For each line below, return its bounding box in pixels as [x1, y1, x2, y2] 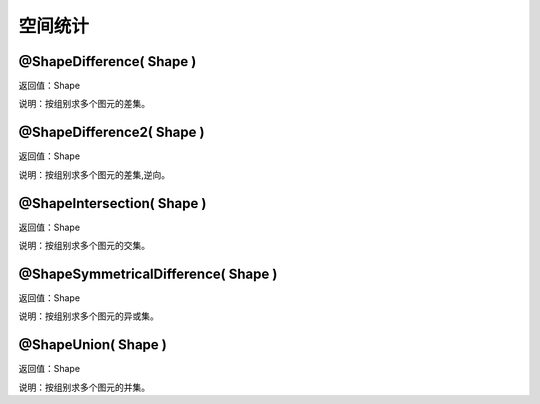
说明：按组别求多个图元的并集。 [18, 381, 150, 393]
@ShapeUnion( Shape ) [18, 336, 167, 354]
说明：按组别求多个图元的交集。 [18, 240, 150, 252]
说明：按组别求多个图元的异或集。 [18, 310, 159, 322]
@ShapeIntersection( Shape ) [18, 195, 207, 212]
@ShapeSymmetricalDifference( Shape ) [18, 265, 278, 282]
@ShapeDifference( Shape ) [18, 53, 197, 70]
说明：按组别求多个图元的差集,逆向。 [18, 168, 171, 180]
